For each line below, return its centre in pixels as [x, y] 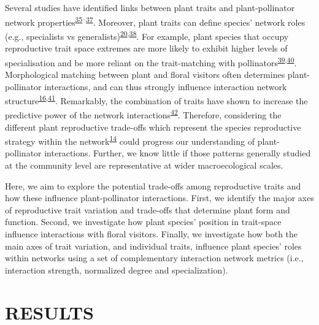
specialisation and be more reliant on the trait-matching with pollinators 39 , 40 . [151, 61]
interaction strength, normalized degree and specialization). [117, 270]
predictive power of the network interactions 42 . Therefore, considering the [143, 114]
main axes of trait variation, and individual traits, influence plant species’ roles [153, 246]
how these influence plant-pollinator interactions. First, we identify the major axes [159, 198]
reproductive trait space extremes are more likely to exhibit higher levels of [146, 48]
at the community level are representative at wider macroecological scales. [144, 165]
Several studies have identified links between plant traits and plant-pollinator [150, 7]
